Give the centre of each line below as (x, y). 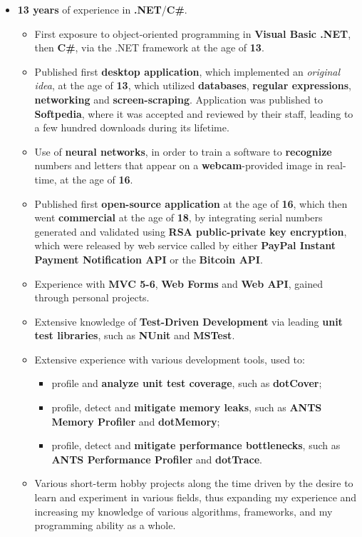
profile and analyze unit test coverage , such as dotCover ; (187, 383)
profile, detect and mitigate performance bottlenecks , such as (196, 445)
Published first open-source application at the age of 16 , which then (191, 203)
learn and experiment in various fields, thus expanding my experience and (196, 497)
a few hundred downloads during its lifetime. (132, 127)
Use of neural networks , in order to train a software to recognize (183, 151)
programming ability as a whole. (105, 525)
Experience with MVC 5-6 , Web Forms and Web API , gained (179, 283)
